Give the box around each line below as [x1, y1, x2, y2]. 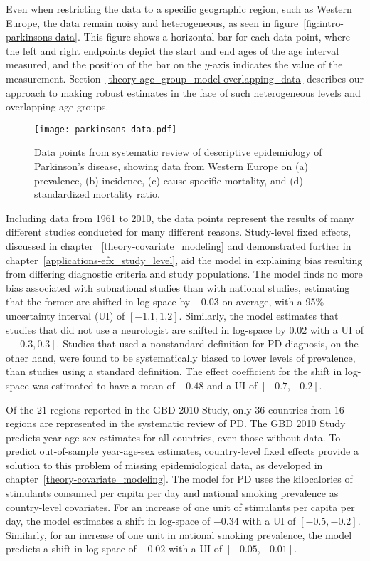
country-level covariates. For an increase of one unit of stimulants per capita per [6, 499, 355, 514]
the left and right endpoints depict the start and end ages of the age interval [6, 43, 339, 58]
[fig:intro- [303, 15, 344, 30]
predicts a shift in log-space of [6, 541, 137, 556]
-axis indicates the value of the [209, 57, 343, 72]
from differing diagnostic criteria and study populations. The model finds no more [6, 266, 363, 281]
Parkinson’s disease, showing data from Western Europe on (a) [34, 159, 308, 173]
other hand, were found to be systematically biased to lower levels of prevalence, [6, 350, 356, 365]
